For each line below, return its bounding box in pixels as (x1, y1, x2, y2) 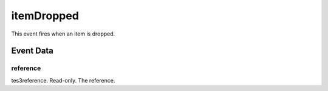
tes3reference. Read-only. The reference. (11, 77, 115, 84)
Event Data (11, 46, 54, 56)
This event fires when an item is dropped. (11, 30, 115, 37)
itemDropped (11, 9, 79, 22)
